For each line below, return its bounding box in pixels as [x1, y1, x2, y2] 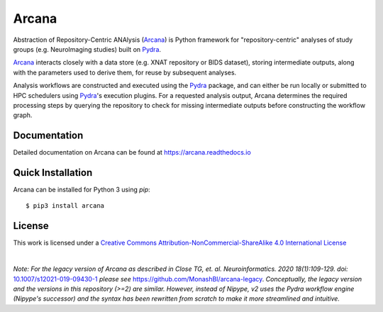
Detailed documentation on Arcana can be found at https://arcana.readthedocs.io [13, 148, 251, 157]
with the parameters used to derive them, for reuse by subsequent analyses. [13, 68, 237, 77]
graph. [13, 111, 33, 120]
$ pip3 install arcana [26, 202, 105, 210]
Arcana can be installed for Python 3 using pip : [13, 185, 150, 194]
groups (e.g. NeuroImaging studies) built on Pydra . [13, 45, 162, 53]
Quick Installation [13, 167, 93, 179]
